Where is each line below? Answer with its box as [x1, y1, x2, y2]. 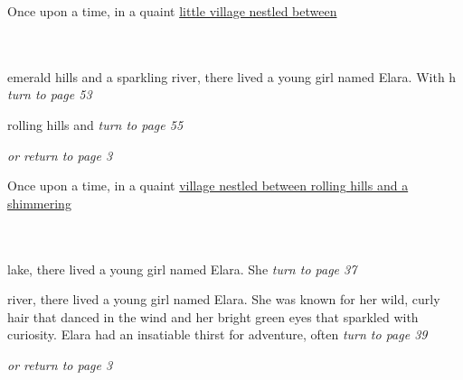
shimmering [7, 193, 71, 212]
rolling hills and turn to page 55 [7, 115, 184, 134]
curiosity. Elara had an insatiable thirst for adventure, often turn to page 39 [7, 325, 428, 344]
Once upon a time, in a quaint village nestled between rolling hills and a [7, 176, 409, 195]
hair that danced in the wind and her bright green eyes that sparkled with [7, 307, 419, 326]
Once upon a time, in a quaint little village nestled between [7, 2, 337, 20]
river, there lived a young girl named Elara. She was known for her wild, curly [7, 290, 440, 309]
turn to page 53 [7, 85, 92, 104]
